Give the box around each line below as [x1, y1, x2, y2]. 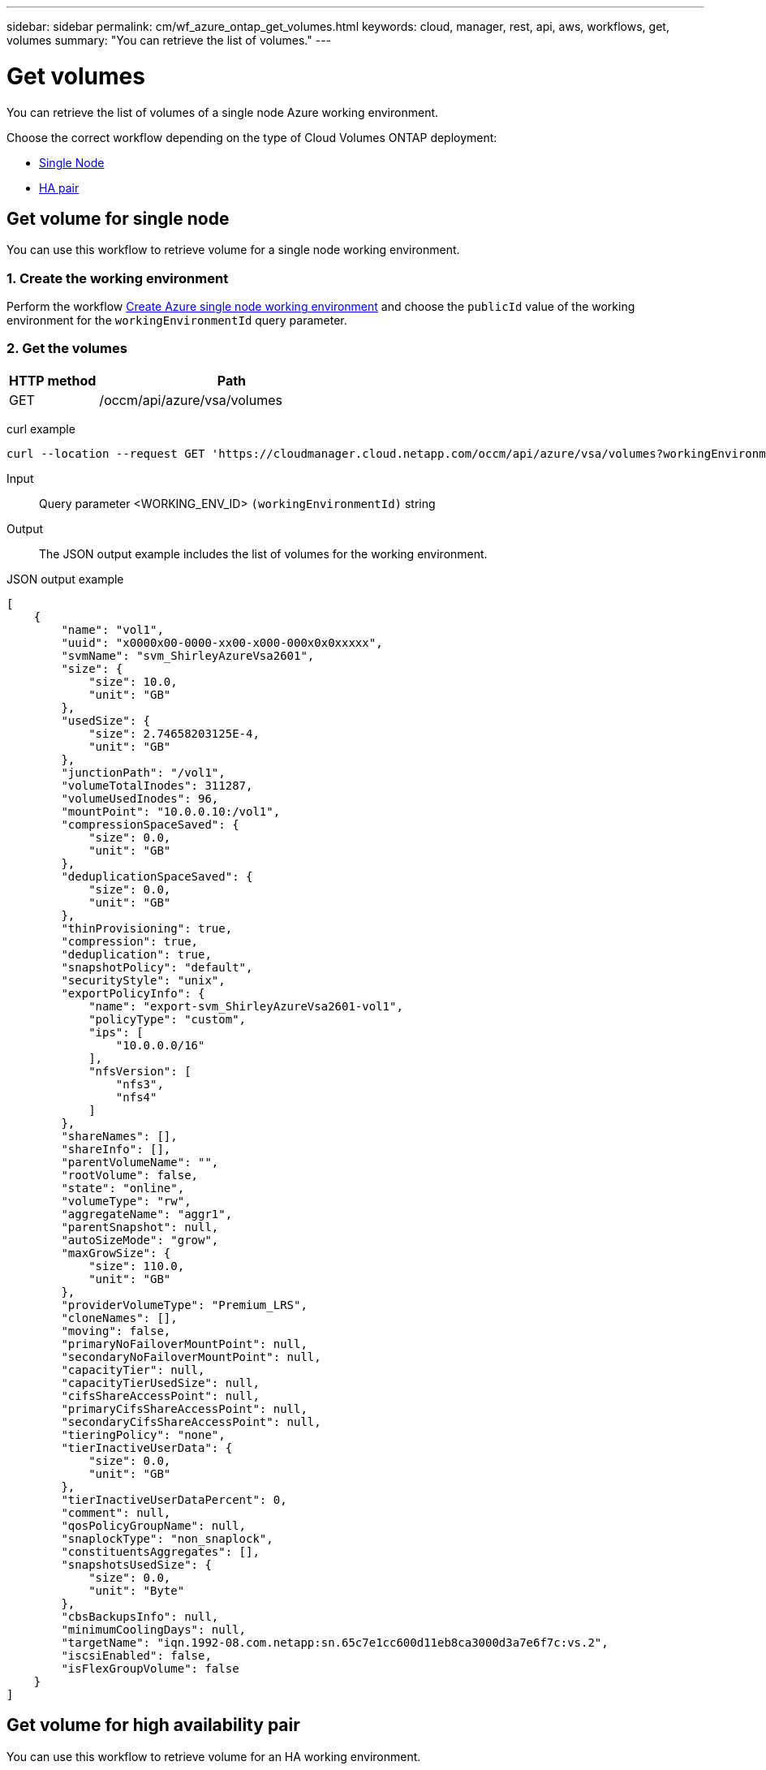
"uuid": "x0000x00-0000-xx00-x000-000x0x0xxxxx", [61, 635, 383, 649]
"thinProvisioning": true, [61, 921, 233, 935]
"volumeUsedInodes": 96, [61, 791, 219, 805]
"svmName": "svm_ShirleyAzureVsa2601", [61, 648, 315, 662]
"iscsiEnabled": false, [61, 1648, 212, 1662]
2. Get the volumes [6, 340, 127, 357]
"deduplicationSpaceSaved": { [61, 869, 253, 883]
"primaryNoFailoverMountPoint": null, [61, 1337, 308, 1350]
